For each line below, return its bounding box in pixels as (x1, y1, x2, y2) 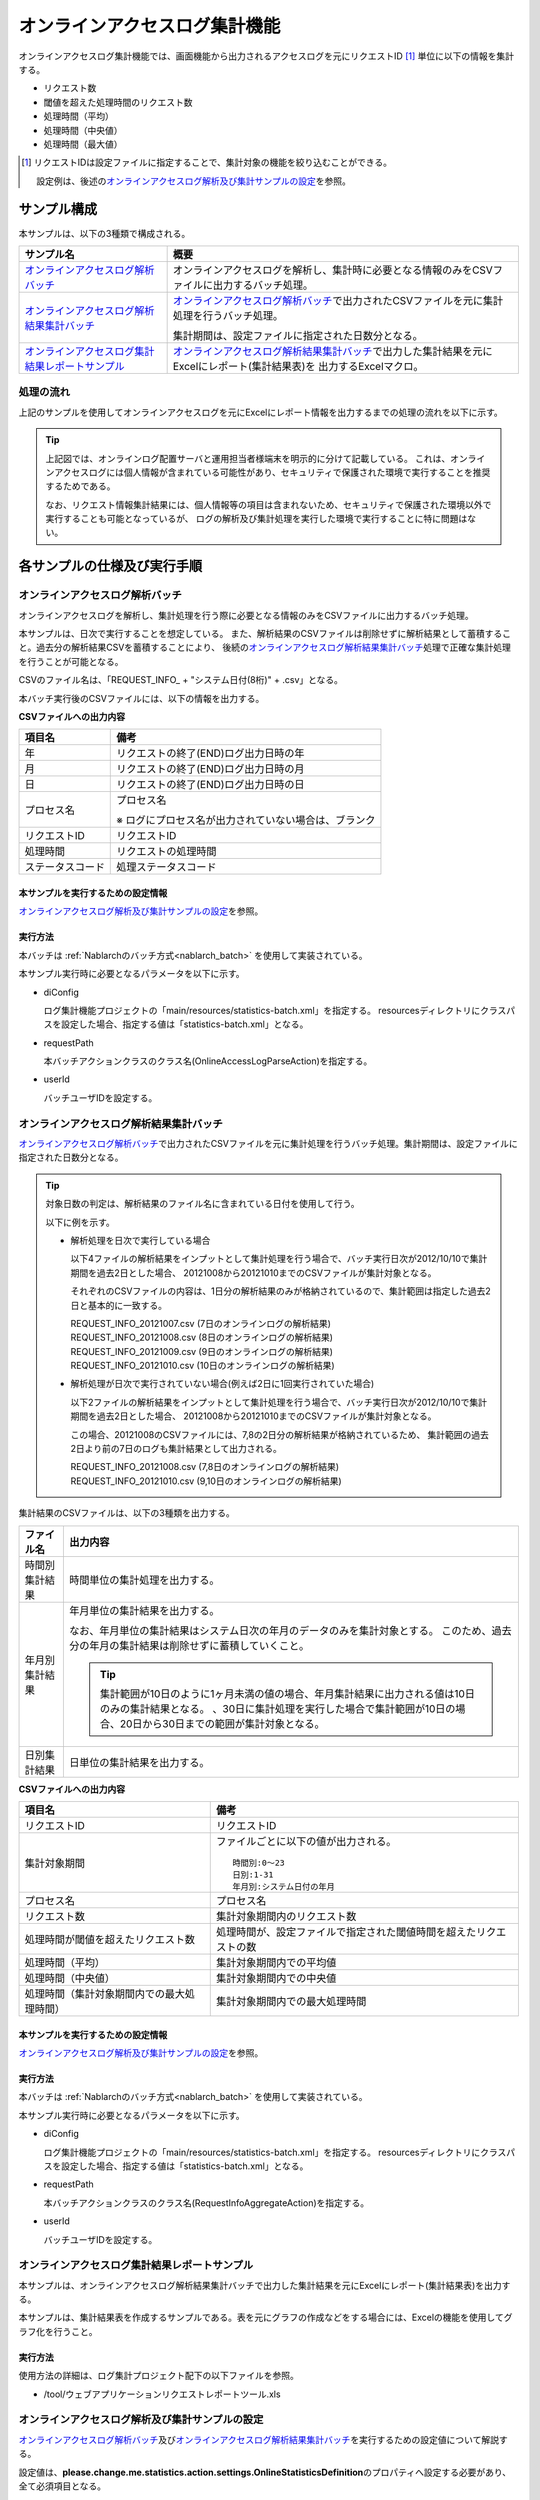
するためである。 (45, 480, 116, 492)
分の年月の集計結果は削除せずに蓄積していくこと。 (69, 1638, 310, 1652)
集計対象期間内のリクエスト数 (216, 1909, 357, 1923)
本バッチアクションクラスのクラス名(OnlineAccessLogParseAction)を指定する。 (43, 1055, 373, 1067)
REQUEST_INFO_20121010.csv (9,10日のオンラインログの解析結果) (70, 1475, 342, 1487)
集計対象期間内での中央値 (216, 1971, 337, 1985)
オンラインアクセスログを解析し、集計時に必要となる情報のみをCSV (172, 263, 494, 277)
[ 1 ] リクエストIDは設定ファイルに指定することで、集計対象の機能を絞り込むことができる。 (21, 156, 392, 169)
